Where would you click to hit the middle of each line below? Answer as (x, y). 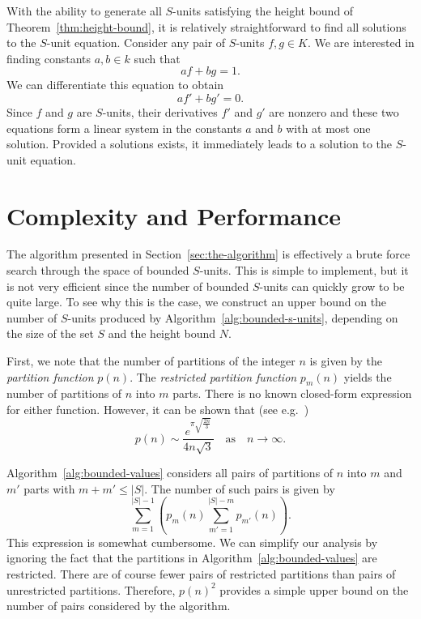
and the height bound (162, 333)
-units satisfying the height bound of (263, 11)
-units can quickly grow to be (332, 286)
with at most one (328, 128)
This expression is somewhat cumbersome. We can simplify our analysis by (192, 542)
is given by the (346, 361)
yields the (368, 376)
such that (157, 58)
